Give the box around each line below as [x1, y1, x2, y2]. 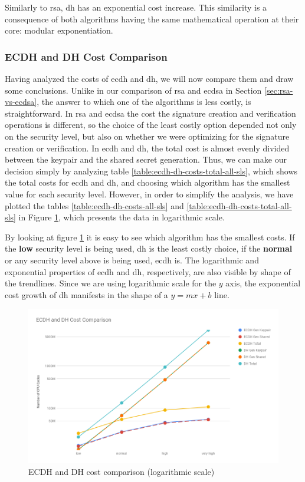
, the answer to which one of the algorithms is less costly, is [37, 95, 251, 108]
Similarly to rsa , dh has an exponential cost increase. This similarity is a [5, 1, 267, 13]
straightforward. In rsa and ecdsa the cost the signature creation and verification [5, 107, 296, 119]
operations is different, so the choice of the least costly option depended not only [5, 118, 297, 131]
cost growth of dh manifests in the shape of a [5, 288, 168, 301]
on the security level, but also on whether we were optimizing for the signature [5, 130, 290, 142]
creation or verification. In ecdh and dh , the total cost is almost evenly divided [5, 141, 290, 154]
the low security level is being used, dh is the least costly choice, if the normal [5, 242, 293, 255]
